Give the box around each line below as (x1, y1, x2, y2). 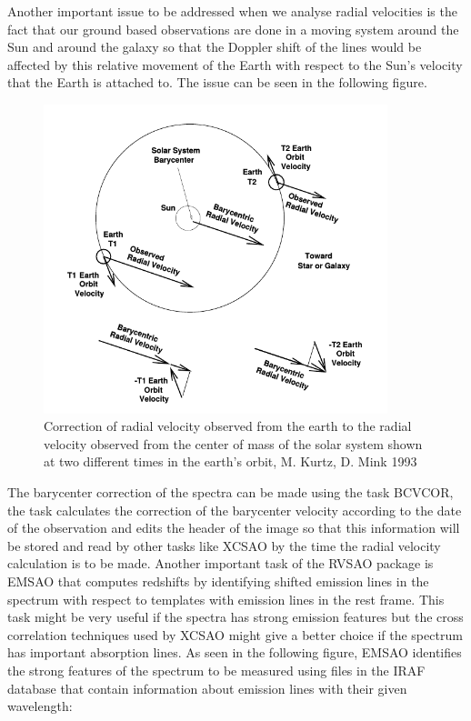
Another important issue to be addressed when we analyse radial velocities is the (7, 2, 457, 20)
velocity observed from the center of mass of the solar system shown (44, 434, 423, 453)
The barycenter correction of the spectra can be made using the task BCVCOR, (7, 483, 454, 502)
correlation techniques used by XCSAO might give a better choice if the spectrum (7, 625, 463, 644)
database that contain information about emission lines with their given (7, 678, 407, 697)
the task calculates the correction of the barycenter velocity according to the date (7, 500, 462, 519)
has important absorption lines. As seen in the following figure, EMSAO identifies (7, 643, 462, 662)
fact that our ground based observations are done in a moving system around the (7, 19, 459, 38)
